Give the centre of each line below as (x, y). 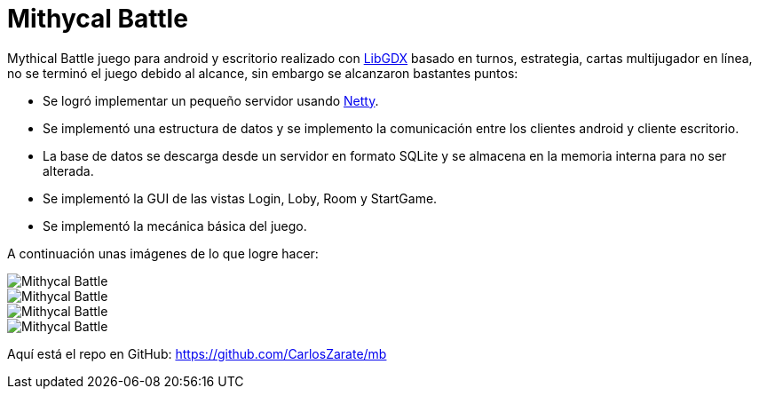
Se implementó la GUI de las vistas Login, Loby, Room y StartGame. (240, 198)
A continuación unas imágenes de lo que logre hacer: (163, 253)
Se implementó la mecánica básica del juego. (175, 226)
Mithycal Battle (98, 19)
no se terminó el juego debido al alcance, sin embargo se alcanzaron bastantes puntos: (263, 73)
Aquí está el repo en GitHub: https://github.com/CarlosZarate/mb (197, 353)
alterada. (68, 170)
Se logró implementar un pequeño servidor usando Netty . (211, 100)
